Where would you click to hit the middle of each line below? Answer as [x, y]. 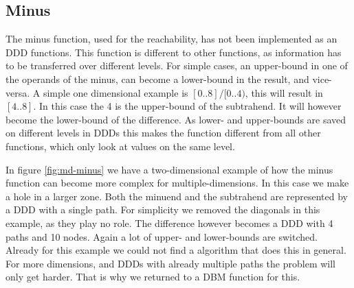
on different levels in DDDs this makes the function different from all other [163, 133]
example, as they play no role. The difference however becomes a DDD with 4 [169, 223]
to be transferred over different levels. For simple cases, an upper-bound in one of [177, 65]
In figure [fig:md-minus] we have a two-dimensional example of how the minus [169, 169]
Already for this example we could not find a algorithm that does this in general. [176, 250]
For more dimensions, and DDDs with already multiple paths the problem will [170, 263]
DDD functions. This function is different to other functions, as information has [174, 52]
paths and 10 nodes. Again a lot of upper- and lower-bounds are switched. [162, 236]
